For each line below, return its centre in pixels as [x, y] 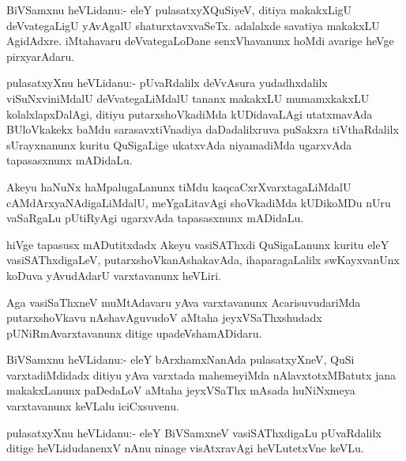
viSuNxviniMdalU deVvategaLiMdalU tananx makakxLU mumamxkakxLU [188, 98]
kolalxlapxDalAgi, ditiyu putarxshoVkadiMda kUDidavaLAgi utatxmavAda [190, 113]
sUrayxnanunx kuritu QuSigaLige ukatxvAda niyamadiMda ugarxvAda [179, 144]
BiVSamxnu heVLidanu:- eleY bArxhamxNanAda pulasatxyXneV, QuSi [180, 359]
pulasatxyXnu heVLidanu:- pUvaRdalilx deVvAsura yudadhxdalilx [167, 83]
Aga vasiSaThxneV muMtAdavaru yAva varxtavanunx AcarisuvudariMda [184, 302]
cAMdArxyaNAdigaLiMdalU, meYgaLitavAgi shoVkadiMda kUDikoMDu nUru [199, 202]
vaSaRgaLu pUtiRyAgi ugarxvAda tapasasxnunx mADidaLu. [155, 218]
